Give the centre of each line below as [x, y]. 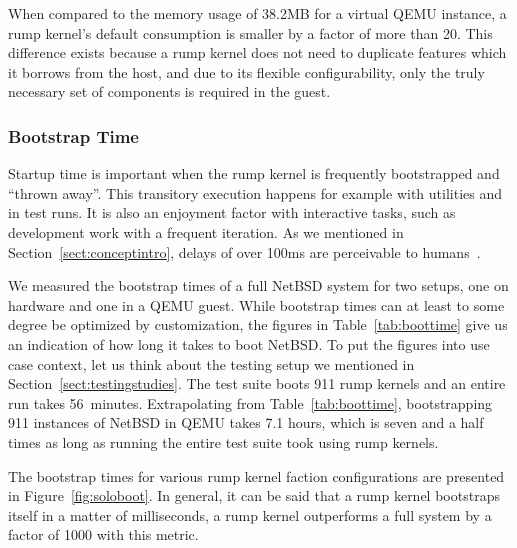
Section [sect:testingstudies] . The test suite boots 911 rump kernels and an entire [257, 383]
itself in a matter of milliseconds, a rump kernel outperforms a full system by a [250, 514]
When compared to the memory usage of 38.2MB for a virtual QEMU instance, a [257, 13]
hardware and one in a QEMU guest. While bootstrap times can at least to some [256, 304]
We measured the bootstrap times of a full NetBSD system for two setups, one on [258, 285]
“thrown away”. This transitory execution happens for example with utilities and [255, 192]
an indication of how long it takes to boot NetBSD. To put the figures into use [249, 343]
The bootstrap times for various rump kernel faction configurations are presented [256, 475]
